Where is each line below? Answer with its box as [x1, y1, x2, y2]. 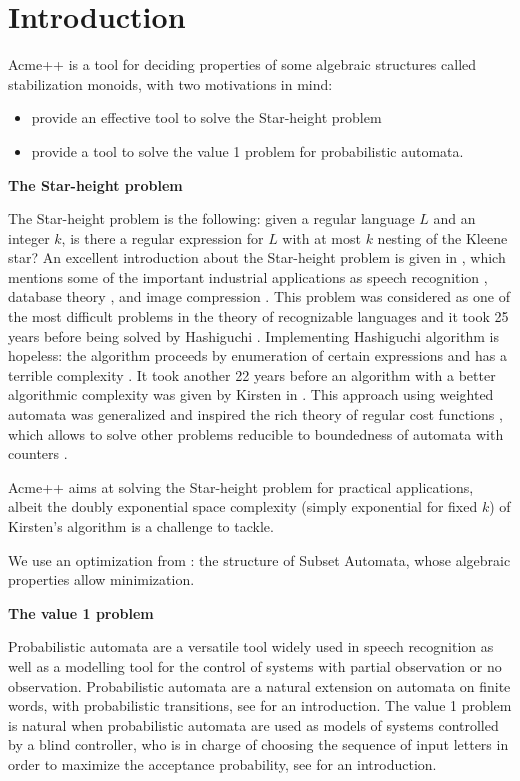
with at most [282, 227, 361, 248]
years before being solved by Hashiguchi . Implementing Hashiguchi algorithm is [8, 325, 499, 346]
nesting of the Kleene [377, 227, 508, 248]
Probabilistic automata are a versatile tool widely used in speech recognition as [8, 636, 494, 657]
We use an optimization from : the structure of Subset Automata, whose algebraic [8, 549, 511, 570]
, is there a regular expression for [61, 227, 264, 248]
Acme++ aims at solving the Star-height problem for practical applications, [8, 476, 474, 497]
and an [433, 208, 476, 229]
